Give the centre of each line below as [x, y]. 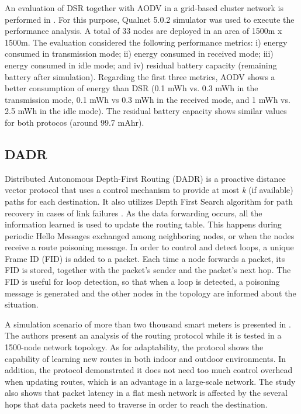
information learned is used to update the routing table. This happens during [143, 224]
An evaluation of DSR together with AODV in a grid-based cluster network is [144, 8]
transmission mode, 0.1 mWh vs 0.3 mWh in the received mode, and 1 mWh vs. [148, 99]
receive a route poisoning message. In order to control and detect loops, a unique [149, 247]
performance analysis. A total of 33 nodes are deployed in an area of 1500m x [143, 31]
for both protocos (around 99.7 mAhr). [75, 122]
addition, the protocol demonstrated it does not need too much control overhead [149, 370]
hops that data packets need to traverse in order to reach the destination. [136, 404]
